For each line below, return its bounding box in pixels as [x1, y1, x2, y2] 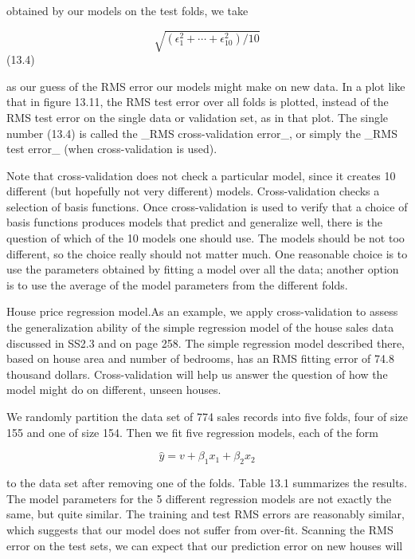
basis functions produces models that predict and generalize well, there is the [6, 214, 382, 230]
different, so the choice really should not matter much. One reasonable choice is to [6, 245, 408, 262]
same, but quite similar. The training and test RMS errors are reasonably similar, [6, 506, 405, 522]
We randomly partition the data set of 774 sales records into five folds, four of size [6, 408, 408, 425]
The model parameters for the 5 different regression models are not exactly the [6, 490, 392, 506]
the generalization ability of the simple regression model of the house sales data [6, 319, 394, 336]
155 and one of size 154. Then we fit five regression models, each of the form [6, 423, 379, 440]
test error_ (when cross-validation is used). [6, 140, 217, 157]
